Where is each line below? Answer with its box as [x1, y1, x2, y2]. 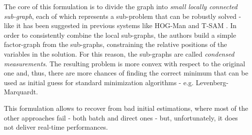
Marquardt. [4, 87, 38, 97]
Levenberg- [196, 77, 229, 87]
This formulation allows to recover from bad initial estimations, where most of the [4, 103, 249, 113]
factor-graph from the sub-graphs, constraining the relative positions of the [4, 39, 227, 49]
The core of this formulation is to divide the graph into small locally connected [4, 1, 237, 11]
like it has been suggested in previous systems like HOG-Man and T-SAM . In [4, 20, 237, 30]
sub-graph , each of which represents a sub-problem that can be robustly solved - [4, 11, 241, 21]
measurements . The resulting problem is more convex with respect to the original [4, 58, 245, 68]
